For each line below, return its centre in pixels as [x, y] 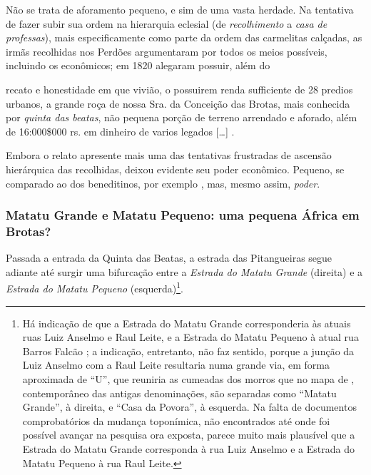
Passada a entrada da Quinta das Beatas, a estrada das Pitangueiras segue [169, 258]
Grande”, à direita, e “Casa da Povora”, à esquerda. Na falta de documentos [189, 407]
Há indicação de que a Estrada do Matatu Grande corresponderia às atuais [187, 323]
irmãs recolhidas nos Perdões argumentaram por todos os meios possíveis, [167, 51]
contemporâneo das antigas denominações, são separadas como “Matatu [179, 393]
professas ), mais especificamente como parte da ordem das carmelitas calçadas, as [184, 37]
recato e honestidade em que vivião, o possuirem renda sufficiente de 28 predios [179, 89]
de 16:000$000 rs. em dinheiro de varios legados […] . [120, 131]
